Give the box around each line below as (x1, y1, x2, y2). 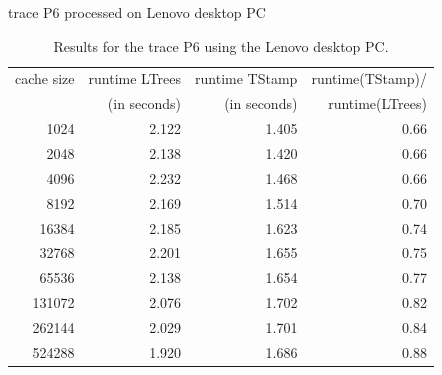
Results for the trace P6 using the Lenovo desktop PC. (53, 35, 389, 56)
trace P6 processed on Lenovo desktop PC (8, 2, 266, 22)
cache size (15, 68, 75, 89)
